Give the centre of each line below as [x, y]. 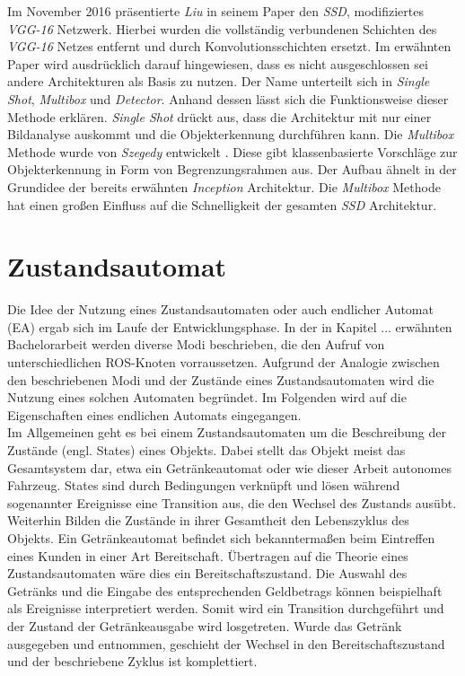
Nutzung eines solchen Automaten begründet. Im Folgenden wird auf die [207, 397]
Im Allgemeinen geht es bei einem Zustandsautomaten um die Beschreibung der [227, 432]
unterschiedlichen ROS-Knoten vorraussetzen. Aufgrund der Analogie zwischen [224, 362]
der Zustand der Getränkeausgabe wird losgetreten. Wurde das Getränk [205, 625]
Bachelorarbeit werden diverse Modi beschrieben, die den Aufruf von [196, 344]
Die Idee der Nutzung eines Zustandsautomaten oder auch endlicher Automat [220, 309]
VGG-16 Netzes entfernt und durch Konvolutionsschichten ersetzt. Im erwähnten [229, 46]
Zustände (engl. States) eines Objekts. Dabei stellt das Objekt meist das [206, 450]
